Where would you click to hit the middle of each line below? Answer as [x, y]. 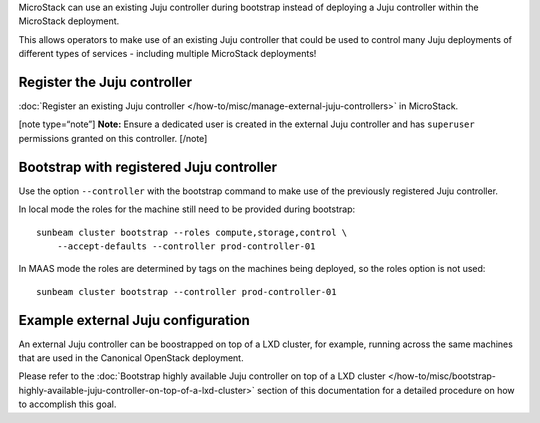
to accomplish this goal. [67, 404]
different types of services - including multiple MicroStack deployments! [167, 54]
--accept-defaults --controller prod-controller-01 [186, 246]
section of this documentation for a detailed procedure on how [385, 390]
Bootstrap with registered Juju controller [148, 166]
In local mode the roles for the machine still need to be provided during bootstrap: [186, 209]
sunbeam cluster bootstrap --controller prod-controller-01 [186, 291]
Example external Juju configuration [134, 320]
